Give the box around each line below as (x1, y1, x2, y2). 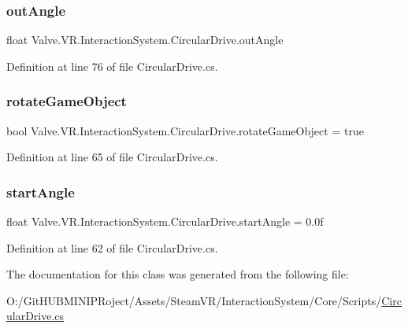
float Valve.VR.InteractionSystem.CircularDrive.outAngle (6, 31, 284, 48)
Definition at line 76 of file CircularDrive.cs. (6, 57, 218, 74)
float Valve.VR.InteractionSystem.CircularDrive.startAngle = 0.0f (6, 213, 324, 230)
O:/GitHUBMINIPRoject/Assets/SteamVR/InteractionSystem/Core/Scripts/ (6, 292, 382, 308)
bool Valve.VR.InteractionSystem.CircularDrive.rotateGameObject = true (6, 122, 364, 138)
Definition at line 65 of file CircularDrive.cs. (6, 149, 218, 165)
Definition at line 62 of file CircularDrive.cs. (6, 239, 218, 256)
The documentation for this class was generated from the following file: (6, 266, 349, 282)
